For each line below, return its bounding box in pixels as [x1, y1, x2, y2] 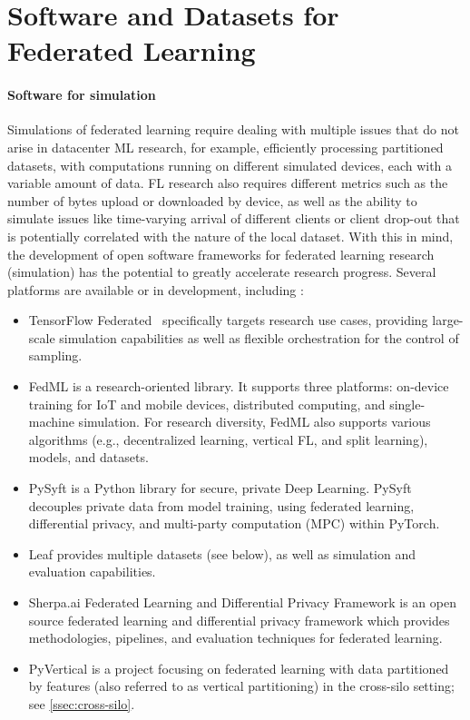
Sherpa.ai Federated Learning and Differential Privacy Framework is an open [28, 593, 456, 612]
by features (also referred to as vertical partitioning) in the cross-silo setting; [28, 676, 455, 695]
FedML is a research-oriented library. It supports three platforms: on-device [28, 377, 449, 396]
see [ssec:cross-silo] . [28, 694, 135, 713]
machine [28, 412, 74, 431]
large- [432, 311, 464, 330]
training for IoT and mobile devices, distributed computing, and [28, 394, 386, 413]
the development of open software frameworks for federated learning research [7, 244, 435, 263]
